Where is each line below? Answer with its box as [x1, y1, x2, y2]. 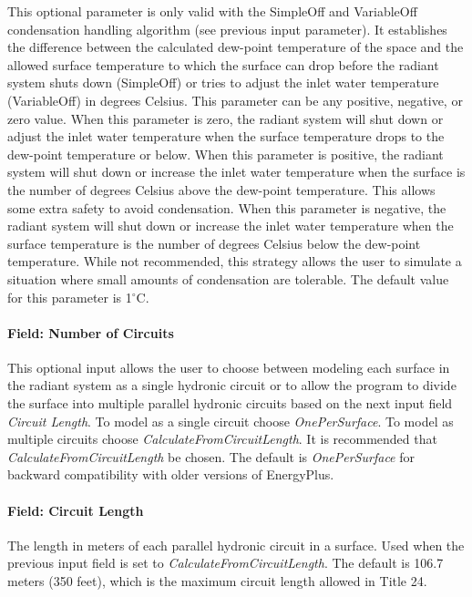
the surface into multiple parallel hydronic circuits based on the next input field [7, 394, 453, 413]
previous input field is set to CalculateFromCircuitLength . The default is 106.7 [7, 553, 444, 572]
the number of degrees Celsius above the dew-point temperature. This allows [7, 180, 436, 199]
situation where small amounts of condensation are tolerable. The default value [7, 269, 449, 288]
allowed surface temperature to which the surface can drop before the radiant [7, 55, 439, 74]
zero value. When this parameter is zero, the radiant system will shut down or [7, 108, 444, 128]
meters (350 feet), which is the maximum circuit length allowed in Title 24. [7, 571, 427, 591]
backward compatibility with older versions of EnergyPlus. [7, 465, 334, 484]
